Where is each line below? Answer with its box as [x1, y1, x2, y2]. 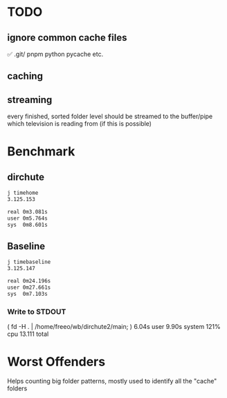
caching [7, 70, 44, 82]
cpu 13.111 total [7, 330, 49, 339]
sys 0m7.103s [7, 290, 48, 297]
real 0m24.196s [7, 278, 51, 285]
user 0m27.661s [7, 284, 51, 291]
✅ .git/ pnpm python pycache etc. [7, 50, 104, 58]
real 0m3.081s [7, 208, 48, 215]
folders [7, 384, 28, 392]
